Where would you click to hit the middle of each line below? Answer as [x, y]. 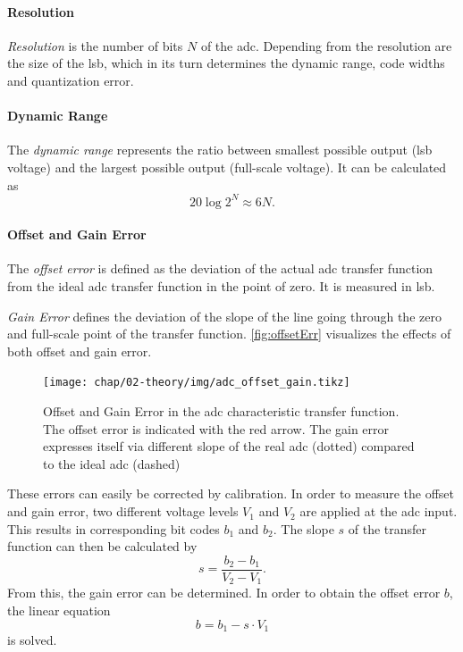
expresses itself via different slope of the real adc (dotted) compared [229, 446]
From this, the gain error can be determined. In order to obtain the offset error [224, 593]
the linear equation [59, 610]
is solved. [32, 639]
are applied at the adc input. [379, 511]
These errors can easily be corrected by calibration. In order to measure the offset [231, 493]
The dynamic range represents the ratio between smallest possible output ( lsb [220, 150]
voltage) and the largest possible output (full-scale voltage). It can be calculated [227, 167]
